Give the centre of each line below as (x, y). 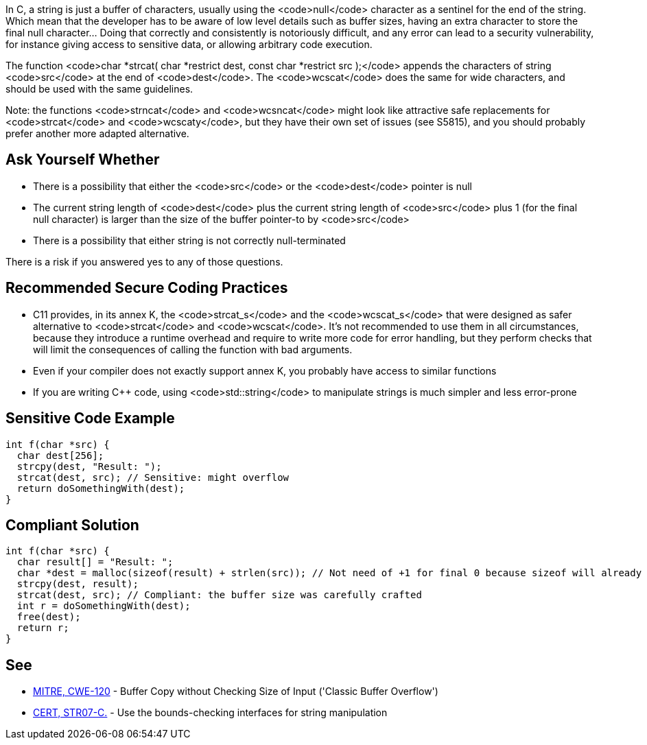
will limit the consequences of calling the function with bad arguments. (193, 349)
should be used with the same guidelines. (99, 89)
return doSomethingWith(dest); (101, 488)
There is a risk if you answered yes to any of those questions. (144, 261)
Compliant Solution (72, 525)
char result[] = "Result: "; (95, 562)
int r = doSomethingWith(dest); (104, 606)
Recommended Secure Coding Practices (147, 288)
